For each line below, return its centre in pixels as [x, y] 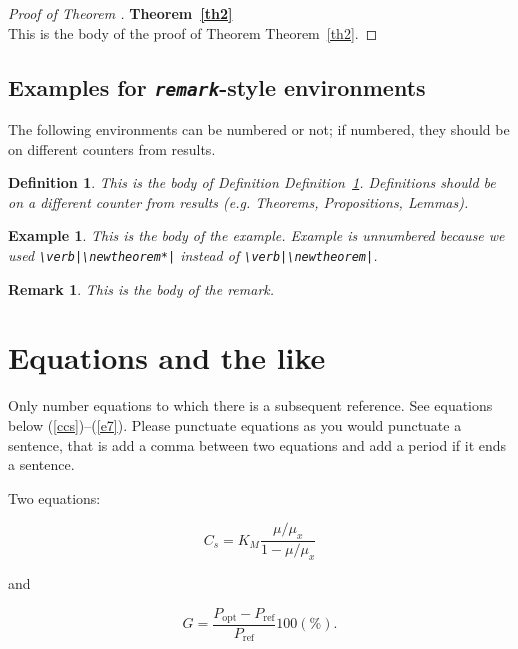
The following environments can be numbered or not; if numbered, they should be [259, 128]
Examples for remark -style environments [217, 86]
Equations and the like [167, 357]
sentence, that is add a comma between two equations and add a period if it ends [257, 444]
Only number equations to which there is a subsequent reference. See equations [250, 405]
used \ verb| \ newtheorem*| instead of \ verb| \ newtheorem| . [193, 254]
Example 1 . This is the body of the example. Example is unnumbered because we [256, 235]
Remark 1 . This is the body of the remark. [141, 288]
